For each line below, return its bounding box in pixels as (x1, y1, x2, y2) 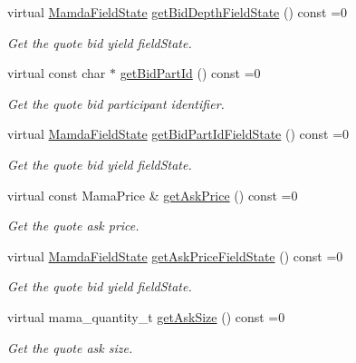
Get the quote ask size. (7, 338, 133, 357)
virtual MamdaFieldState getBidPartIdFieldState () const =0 (7, 124, 350, 143)
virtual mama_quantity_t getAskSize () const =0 (7, 307, 285, 326)
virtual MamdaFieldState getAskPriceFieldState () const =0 (7, 246, 343, 265)
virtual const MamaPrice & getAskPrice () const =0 (7, 185, 298, 204)
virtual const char (7, 64, 106, 83)
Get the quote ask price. (7, 216, 140, 235)
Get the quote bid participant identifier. (7, 93, 225, 113)
